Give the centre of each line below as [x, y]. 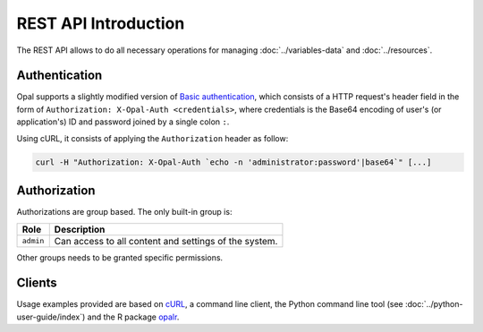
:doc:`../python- [434, 304]
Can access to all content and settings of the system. [166, 241]
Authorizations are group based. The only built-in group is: [124, 212]
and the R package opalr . [133, 317]
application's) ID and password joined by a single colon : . [123, 122]
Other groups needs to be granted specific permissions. [120, 257]
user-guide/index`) [51, 317]
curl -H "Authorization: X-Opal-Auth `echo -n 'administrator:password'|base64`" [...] [233, 162]
